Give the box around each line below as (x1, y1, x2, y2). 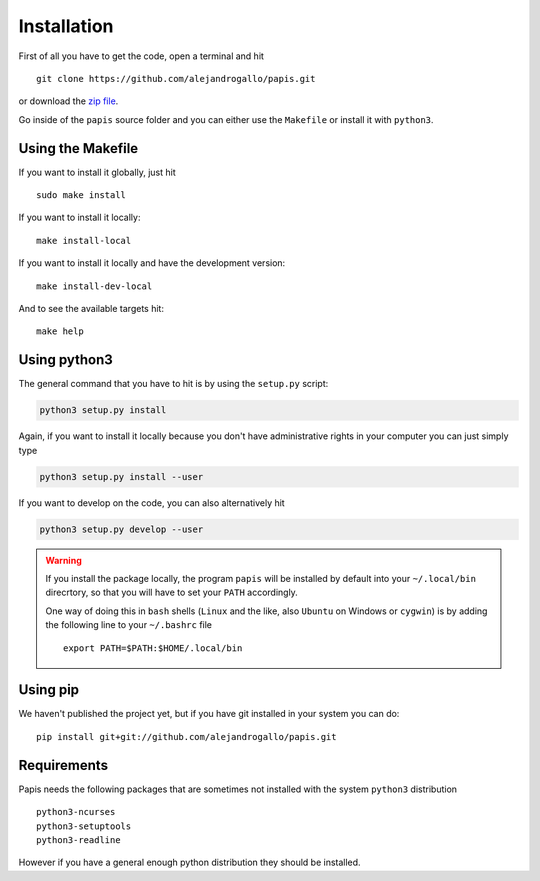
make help (36, 326, 84, 337)
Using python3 (18, 351, 114, 369)
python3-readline (36, 834, 121, 845)
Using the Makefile (18, 140, 139, 157)
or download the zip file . (18, 95, 119, 107)
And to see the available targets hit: (18, 302, 165, 314)
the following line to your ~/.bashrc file (45, 619, 213, 631)
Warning (45, 554, 82, 566)
